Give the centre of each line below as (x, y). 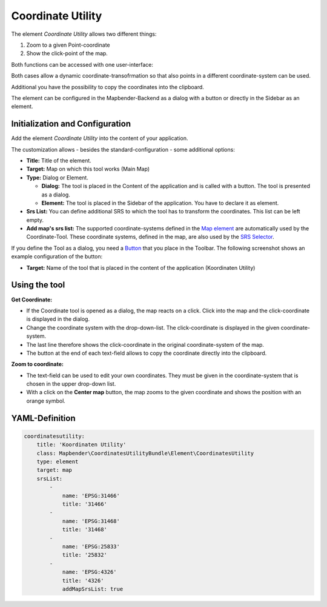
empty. (35, 220)
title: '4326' (83, 580)
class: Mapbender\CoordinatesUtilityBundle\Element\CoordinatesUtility (145, 453)
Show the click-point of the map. (67, 53)
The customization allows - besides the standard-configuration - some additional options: (123, 149)
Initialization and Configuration (71, 124)
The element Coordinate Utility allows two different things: (84, 34)
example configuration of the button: (57, 257)
